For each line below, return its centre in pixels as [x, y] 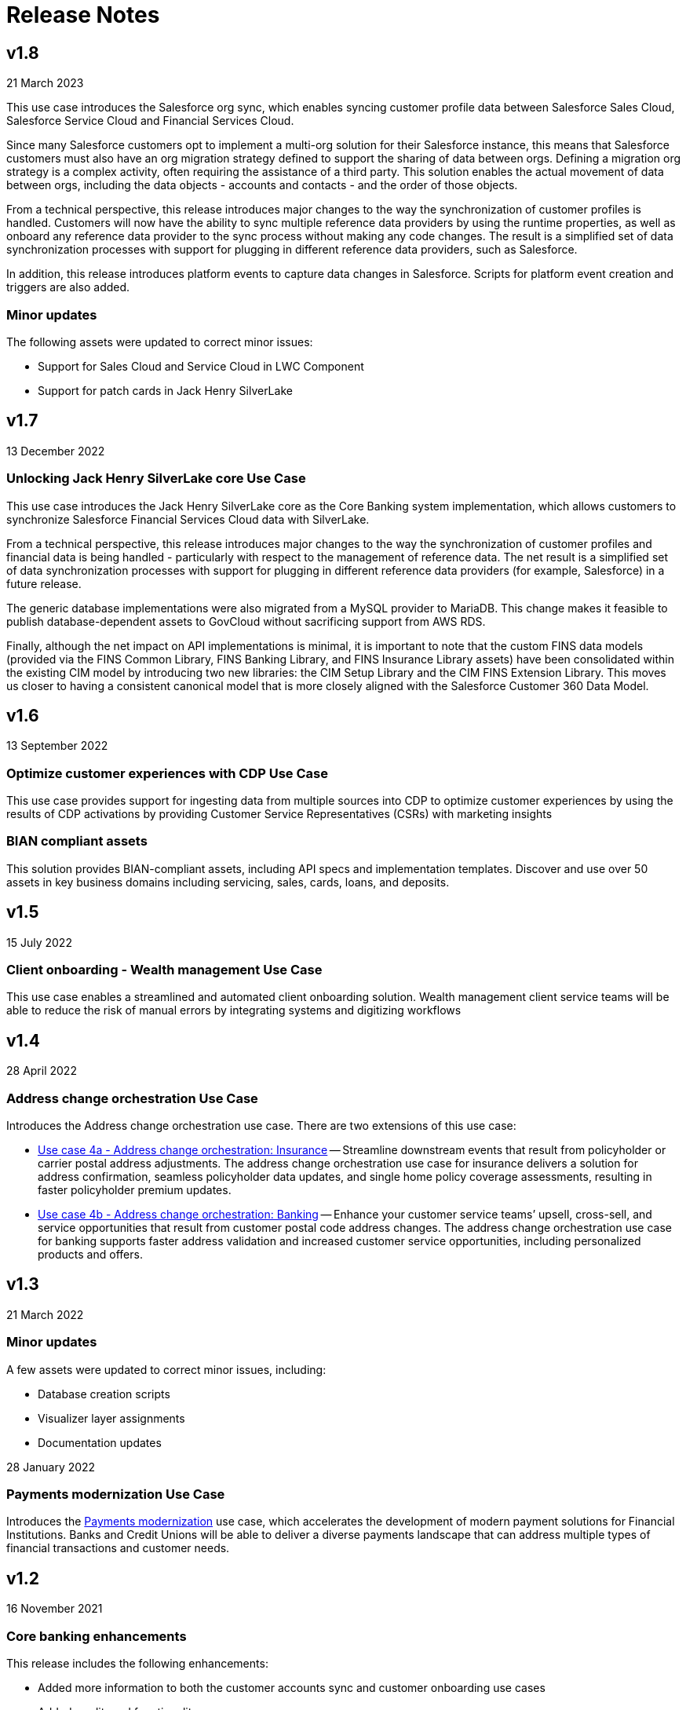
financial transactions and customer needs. [118, 1548]
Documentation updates [100, 1442]
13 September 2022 [57, 746]
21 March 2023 [45, 83]
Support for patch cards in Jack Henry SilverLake [165, 390]
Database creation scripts [104, 1394]
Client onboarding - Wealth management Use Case [164, 970]
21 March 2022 [45, 1314]
